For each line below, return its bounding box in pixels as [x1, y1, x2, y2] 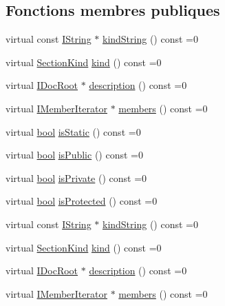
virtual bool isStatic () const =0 [6, 124, 141, 139]
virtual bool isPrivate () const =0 [6, 170, 147, 185]
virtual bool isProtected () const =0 [6, 194, 158, 208]
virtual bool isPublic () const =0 [6, 147, 143, 162]
